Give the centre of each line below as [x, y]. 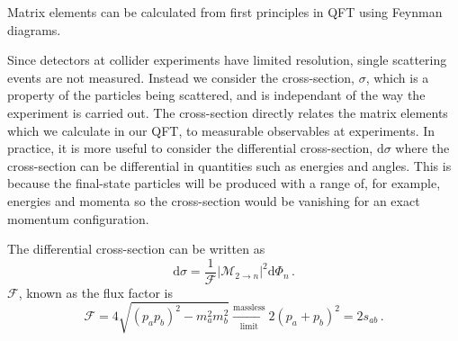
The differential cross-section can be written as [136, 249]
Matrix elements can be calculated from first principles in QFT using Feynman [225, 12]
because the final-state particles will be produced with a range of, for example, [224, 183]
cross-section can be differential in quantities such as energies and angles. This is [229, 165]
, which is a [397, 77]
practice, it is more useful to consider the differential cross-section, [190, 148]
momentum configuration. [78, 218]
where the [422, 148]
